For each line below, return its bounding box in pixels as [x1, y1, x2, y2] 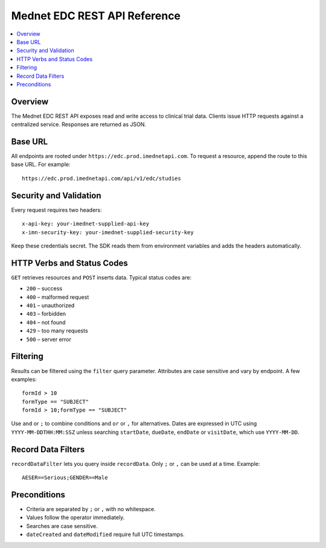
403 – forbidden [26, 310, 66, 317]
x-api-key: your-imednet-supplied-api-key [22, 220, 150, 228]
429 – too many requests [26, 327, 88, 334]
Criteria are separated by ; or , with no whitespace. [26, 506, 156, 513]
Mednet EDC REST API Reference [11, 9, 181, 22]
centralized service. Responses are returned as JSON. [11, 121, 146, 128]
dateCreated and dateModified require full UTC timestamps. [26, 531, 185, 538]
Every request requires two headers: [11, 206, 102, 214]
